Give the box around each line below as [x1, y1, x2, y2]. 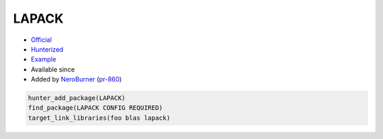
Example [30, 55, 57, 64]
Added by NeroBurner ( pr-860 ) [30, 75, 122, 84]
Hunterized [30, 45, 64, 53]
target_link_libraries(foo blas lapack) [28, 113, 170, 122]
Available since [30, 65, 75, 74]
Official [30, 35, 52, 44]
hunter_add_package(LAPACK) [28, 94, 126, 102]
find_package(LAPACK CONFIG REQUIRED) [28, 104, 163, 112]
